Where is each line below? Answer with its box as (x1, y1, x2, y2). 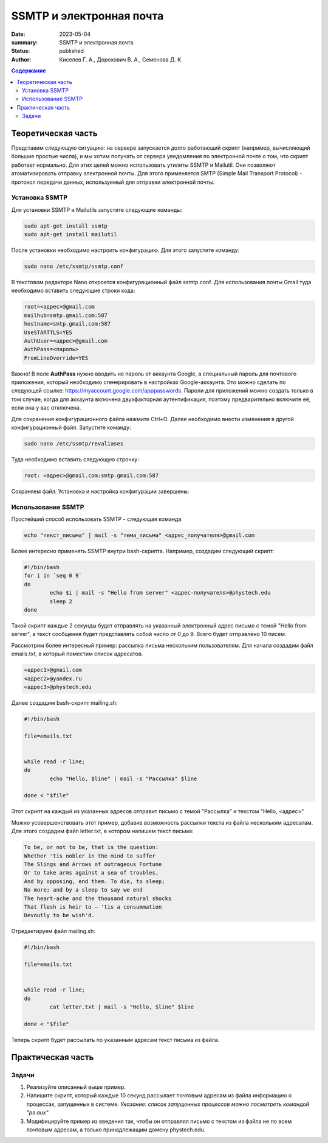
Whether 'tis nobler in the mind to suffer (24, 852, 156, 859)
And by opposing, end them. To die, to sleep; (24, 878, 165, 885)
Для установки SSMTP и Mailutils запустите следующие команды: (11, 206, 183, 213)
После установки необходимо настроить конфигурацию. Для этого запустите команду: (11, 246, 240, 254)
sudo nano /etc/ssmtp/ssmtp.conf (24, 263, 124, 270)
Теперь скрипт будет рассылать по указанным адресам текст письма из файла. (11, 1036, 220, 1043)
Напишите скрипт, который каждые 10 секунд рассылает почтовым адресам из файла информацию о (26, 1092, 292, 1099)
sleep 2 (49, 598, 73, 605)
